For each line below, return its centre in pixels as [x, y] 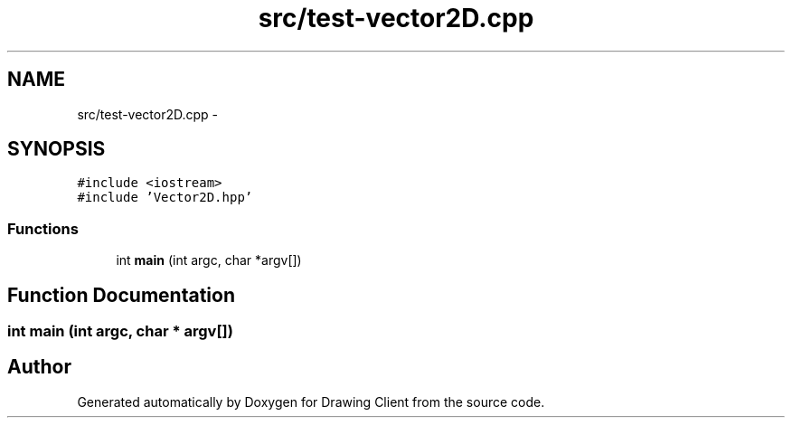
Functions [43, 228]
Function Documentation [121, 295]
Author [39, 367]
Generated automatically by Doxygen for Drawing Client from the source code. [311, 401]
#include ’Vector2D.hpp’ [165, 198]
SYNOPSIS [57, 149]
